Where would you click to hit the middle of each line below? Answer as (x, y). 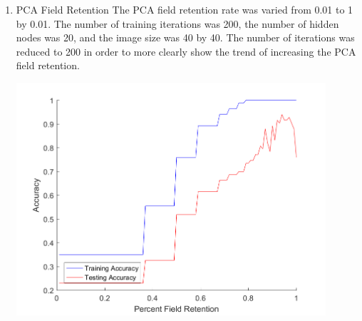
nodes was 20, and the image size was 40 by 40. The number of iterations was (185, 37)
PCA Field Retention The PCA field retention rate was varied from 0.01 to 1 (185, 9)
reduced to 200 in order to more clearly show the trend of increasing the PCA (186, 51)
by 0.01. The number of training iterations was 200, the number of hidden (177, 23)
